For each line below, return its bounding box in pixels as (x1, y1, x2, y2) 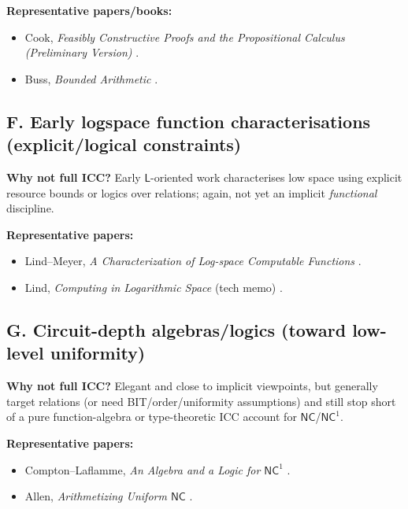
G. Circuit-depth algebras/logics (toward (6, 317, 347, 341)
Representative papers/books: (6, 2, 172, 18)
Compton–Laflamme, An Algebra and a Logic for (24, 461, 261, 478)
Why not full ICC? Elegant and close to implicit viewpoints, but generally (6, 378, 378, 394)
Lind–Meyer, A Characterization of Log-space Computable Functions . (24, 253, 362, 269)
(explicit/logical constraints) (6, 132, 242, 157)
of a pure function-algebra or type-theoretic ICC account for (6, 408, 297, 425)
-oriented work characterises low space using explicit (150, 168, 402, 185)
